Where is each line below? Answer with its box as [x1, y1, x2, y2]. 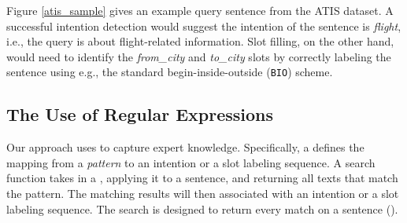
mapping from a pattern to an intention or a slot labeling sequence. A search [6, 154, 376, 170]
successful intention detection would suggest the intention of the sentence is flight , [6, 17, 401, 34]
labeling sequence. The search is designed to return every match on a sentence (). [6, 200, 398, 217]
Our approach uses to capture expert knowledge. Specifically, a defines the [6, 139, 364, 155]
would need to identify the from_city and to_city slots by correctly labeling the [6, 48, 391, 64]
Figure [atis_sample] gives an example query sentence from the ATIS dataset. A [6, 2, 394, 18]
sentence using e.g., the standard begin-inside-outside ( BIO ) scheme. [6, 64, 333, 80]
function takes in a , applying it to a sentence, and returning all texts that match [6, 170, 398, 186]
